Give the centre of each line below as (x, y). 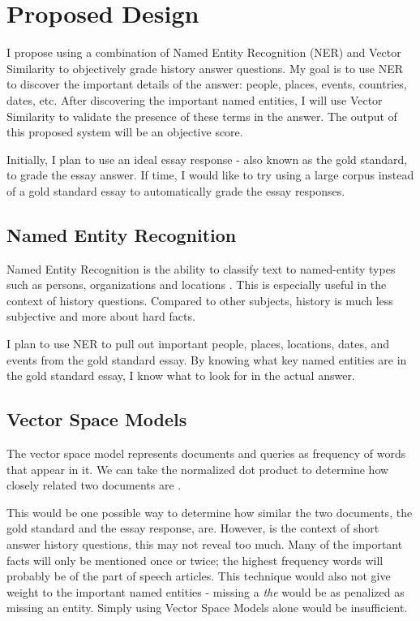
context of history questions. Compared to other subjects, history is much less (200, 300)
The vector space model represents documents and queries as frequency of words (206, 453)
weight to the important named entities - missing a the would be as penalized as (206, 591)
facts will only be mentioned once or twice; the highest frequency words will (195, 560)
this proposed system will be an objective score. (125, 132)
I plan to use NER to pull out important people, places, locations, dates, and (198, 344)
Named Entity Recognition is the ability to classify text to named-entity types (201, 268)
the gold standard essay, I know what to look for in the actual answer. (181, 375)
